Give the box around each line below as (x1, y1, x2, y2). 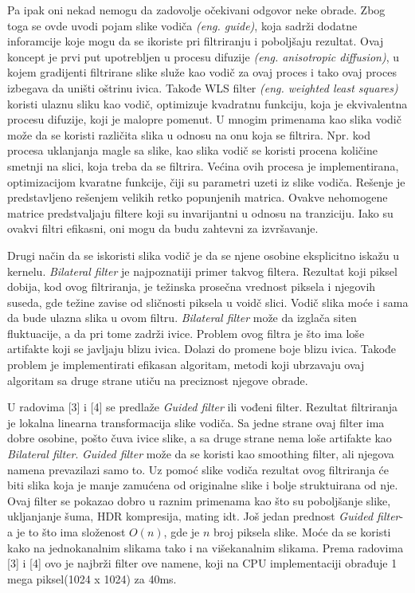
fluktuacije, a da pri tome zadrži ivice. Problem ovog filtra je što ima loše (7, 324, 365, 341)
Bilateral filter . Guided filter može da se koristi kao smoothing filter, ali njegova (7, 446, 394, 462)
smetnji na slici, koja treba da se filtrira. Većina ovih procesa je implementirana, (7, 157, 399, 174)
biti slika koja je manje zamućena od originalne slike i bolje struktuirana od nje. (7, 477, 398, 493)
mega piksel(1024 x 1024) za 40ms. (7, 570, 177, 587)
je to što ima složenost (16, 524, 126, 540)
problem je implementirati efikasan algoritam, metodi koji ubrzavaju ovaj (7, 356, 365, 373)
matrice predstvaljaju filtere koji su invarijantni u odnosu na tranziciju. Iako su (7, 204, 393, 221)
